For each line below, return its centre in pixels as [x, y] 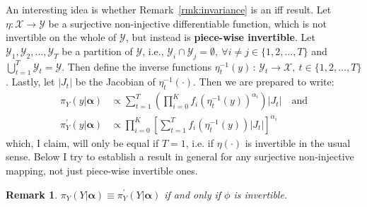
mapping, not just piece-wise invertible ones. [102, 170]
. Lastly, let [30, 82]
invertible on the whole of [61, 37]
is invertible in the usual [298, 142]
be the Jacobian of [115, 82]
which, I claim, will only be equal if [82, 142]
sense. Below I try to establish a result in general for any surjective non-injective [180, 156]
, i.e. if [200, 142]
